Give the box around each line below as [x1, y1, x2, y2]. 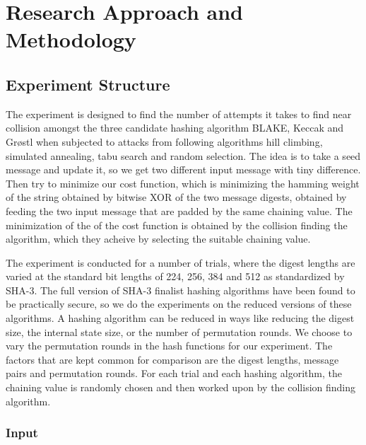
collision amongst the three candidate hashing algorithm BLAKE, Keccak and [6, 120, 344, 135]
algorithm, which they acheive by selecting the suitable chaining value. [6, 231, 311, 246]
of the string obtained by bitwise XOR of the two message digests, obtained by [6, 190, 347, 204]
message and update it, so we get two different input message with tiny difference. [6, 162, 361, 177]
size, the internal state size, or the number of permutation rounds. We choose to [6, 324, 353, 339]
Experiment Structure [6, 73, 170, 95]
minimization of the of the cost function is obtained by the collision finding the [6, 217, 348, 232]
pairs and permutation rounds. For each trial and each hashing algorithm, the [6, 366, 342, 381]
